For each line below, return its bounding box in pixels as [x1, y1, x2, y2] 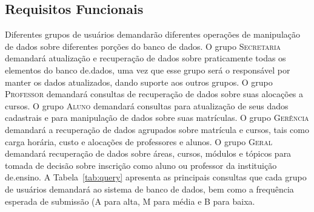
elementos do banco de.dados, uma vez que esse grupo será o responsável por [5, 63, 290, 76]
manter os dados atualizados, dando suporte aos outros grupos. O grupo [5, 75, 273, 88]
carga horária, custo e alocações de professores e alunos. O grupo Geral [5, 135, 272, 148]
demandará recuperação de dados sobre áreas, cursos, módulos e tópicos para [5, 147, 292, 160]
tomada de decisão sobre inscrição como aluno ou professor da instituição [5, 159, 277, 171]
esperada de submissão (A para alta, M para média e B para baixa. [5, 194, 255, 207]
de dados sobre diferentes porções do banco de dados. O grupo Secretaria [5, 39, 281, 52]
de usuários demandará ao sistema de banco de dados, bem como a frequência [5, 182, 294, 195]
